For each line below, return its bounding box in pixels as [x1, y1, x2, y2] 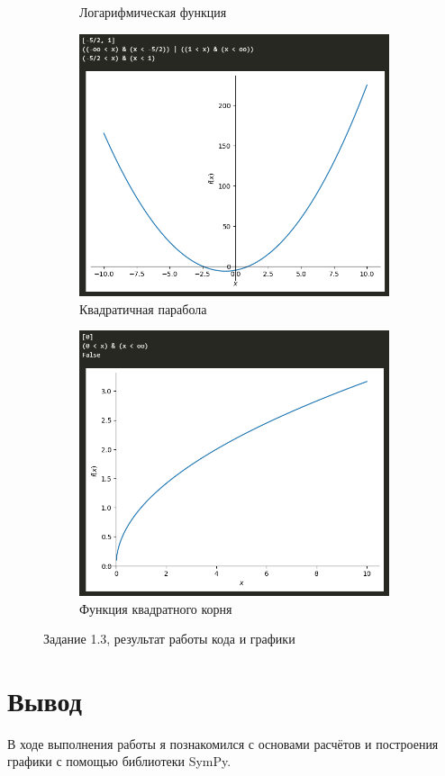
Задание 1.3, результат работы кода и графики [43, 629, 295, 648]
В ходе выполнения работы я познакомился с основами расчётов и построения [7, 734, 439, 753]
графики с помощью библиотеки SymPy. [7, 752, 232, 771]
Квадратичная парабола [79, 299, 207, 318]
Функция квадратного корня [79, 599, 232, 618]
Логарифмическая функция [79, 3, 227, 21]
